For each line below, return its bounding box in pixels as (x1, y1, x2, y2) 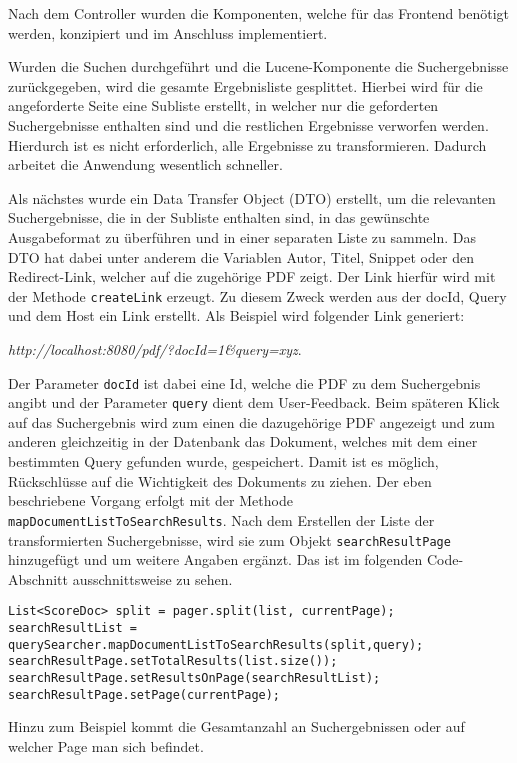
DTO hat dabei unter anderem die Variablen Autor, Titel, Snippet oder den (8, 246, 474, 267)
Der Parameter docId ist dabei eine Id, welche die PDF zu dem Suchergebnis (8, 372, 481, 393)
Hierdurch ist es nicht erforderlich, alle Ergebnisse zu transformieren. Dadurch (8, 134, 487, 155)
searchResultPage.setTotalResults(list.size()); (8, 654, 338, 669)
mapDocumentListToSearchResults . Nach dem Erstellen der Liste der (8, 509, 435, 530)
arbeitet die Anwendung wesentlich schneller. (8, 154, 283, 175)
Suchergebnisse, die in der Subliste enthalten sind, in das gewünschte (8, 207, 430, 228)
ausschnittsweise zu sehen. (72, 568, 233, 589)
